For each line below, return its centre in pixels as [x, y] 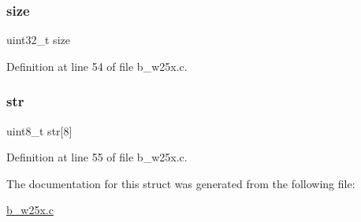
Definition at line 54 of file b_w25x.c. [97, 66]
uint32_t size [38, 40]
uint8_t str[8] [39, 130]
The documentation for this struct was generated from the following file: [181, 183]
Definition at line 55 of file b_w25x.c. [97, 157]
